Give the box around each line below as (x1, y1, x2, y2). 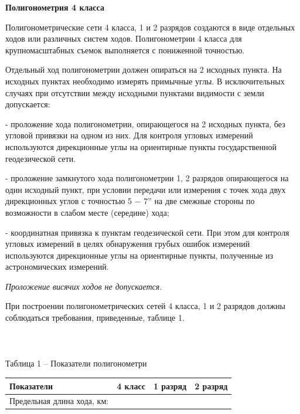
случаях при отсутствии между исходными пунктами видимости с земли (5, 86, 264, 99)
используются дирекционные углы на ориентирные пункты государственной (5, 140, 277, 152)
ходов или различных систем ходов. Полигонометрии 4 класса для (5, 32, 242, 45)
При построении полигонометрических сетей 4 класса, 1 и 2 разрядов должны (5, 300, 285, 312)
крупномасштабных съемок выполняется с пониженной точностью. (5, 43, 245, 56)
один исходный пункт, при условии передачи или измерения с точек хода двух (5, 183, 286, 195)
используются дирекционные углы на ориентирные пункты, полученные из (5, 249, 273, 261)
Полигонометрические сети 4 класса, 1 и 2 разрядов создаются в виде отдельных (5, 21, 295, 33)
